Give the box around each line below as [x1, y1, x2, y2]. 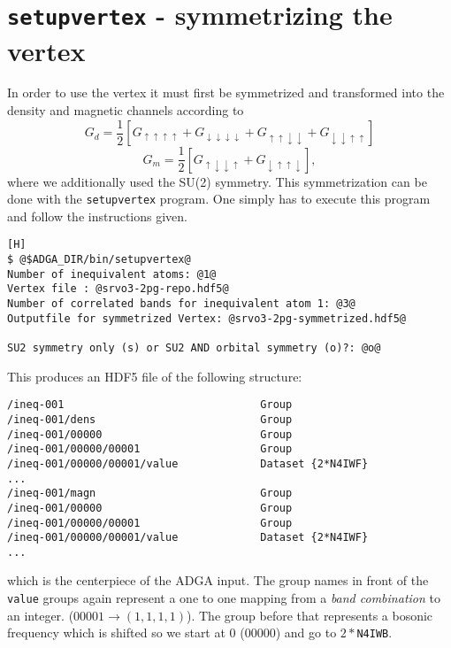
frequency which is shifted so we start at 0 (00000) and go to [7, 623, 337, 642]
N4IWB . [356, 623, 393, 642]
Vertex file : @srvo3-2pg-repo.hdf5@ [7, 282, 229, 296]
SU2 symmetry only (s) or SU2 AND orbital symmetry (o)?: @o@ [7, 342, 381, 354]
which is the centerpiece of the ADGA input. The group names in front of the [7, 571, 429, 590]
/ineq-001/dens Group [7, 413, 293, 426]
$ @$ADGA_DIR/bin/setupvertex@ [7, 253, 191, 266]
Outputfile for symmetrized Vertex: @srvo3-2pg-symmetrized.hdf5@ [7, 312, 407, 325]
